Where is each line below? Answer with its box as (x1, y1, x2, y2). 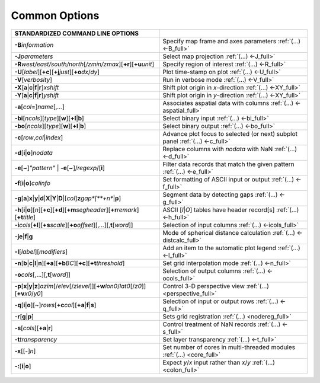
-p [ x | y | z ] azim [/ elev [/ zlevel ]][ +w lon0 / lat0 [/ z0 (14, 282, 142, 290)
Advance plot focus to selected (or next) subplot (162, 129, 298, 138)
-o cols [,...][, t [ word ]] (14, 270, 71, 279)
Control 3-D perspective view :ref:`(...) (162, 282, 270, 290)
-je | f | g (14, 232, 33, 240)
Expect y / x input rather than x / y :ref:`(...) (162, 358, 275, 366)
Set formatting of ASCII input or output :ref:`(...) (162, 175, 295, 183)
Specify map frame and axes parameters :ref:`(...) (162, 37, 301, 45)
